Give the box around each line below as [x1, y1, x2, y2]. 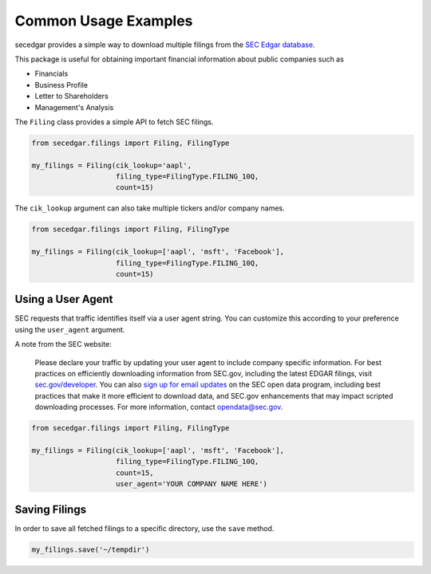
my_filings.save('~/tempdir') [31, 545, 150, 554]
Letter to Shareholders [34, 92, 109, 101]
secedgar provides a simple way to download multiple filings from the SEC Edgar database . [14, 40, 315, 49]
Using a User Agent [14, 293, 113, 306]
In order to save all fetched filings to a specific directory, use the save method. [14, 523, 275, 533]
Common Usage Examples [14, 12, 193, 29]
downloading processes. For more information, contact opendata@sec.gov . [34, 403, 283, 412]
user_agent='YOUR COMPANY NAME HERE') [116, 479, 267, 489]
